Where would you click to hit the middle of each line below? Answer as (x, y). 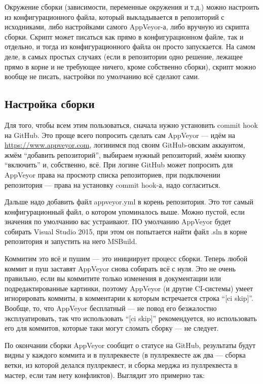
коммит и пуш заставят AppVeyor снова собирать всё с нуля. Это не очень (120, 268)
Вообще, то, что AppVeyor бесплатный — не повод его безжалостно (111, 308)
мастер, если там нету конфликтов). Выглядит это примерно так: (105, 375)
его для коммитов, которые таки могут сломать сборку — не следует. (112, 328)
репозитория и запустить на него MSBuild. (71, 241)
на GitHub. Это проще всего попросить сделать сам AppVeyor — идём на (120, 135)
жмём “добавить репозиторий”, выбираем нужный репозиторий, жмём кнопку (125, 154)
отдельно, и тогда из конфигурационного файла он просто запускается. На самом (130, 46)
